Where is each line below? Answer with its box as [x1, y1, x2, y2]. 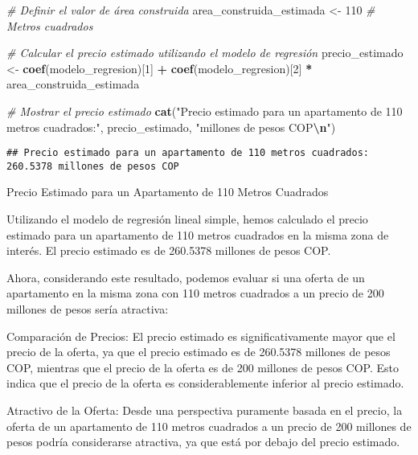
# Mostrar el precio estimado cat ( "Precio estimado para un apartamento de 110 [6, 102, 403, 119]
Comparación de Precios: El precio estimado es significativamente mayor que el [6, 327, 395, 344]
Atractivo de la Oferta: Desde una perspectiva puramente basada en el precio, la [6, 402, 403, 418]
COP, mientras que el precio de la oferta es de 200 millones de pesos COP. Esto [6, 359, 399, 375]
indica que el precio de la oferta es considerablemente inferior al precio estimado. [6, 375, 404, 391]
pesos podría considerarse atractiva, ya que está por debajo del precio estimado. [6, 433, 400, 450]
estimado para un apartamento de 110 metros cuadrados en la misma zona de [6, 226, 389, 243]
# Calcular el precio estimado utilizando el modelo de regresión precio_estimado [6, 44, 404, 61]
